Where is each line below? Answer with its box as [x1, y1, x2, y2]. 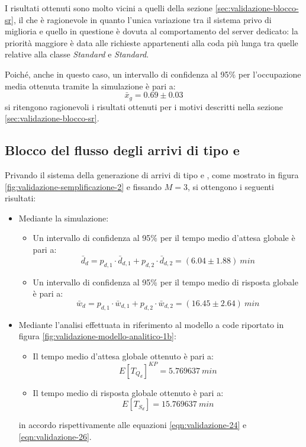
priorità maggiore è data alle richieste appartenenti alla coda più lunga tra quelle [5, 36, 298, 49]
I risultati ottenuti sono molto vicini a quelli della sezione [5, 2, 213, 14]
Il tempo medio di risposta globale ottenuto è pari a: [33, 386, 224, 398]
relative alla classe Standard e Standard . [5, 48, 149, 60]
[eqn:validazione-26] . [18, 430, 92, 443]
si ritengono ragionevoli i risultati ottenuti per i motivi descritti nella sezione [5, 100, 283, 112]
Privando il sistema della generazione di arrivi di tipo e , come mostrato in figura [5, 169, 299, 181]
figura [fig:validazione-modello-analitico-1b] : [18, 330, 176, 342]
